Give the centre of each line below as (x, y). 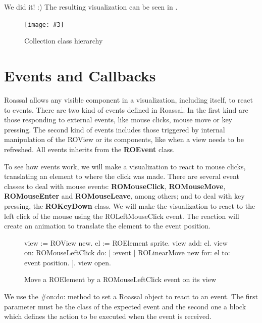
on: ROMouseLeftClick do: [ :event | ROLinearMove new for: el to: (127, 252)
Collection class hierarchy (64, 41)
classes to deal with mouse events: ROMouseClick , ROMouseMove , (115, 186)
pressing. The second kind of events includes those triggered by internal (115, 129)
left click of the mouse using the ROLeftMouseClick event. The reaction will (122, 216)
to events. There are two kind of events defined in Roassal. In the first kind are (126, 109)
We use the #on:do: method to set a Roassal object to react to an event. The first (131, 296)
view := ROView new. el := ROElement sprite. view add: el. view (126, 242)
